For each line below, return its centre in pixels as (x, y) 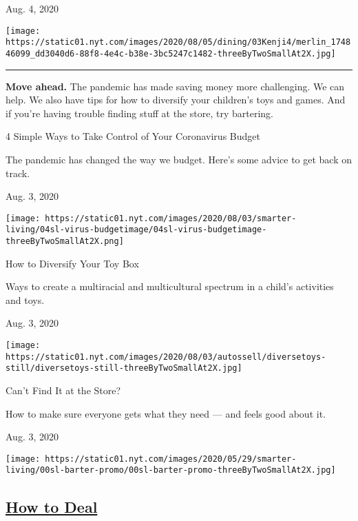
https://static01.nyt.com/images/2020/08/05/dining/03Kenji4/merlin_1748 (178, 42)
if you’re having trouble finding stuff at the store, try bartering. (139, 113)
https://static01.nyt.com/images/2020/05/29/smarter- (171, 459)
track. (18, 173)
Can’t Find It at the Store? (63, 390)
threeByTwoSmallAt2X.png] (65, 242)
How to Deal (52, 506)
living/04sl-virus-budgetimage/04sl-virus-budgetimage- (136, 230)
